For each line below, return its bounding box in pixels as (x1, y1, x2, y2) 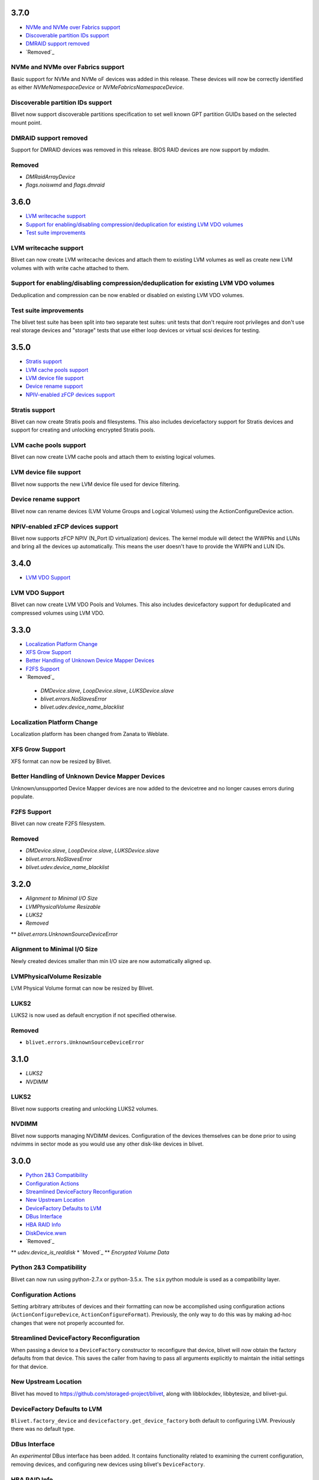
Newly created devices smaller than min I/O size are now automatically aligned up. (11, 957, 212, 964)
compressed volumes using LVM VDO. (11, 609, 105, 616)
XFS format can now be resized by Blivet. (11, 758, 112, 765)
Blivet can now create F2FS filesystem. (11, 820, 106, 827)
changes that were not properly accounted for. (11, 1319, 125, 1326)
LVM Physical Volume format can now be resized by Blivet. (11, 984, 154, 992)
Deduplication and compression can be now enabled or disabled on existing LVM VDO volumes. (11, 291, 245, 298)
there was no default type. (11, 1426, 75, 1433)
